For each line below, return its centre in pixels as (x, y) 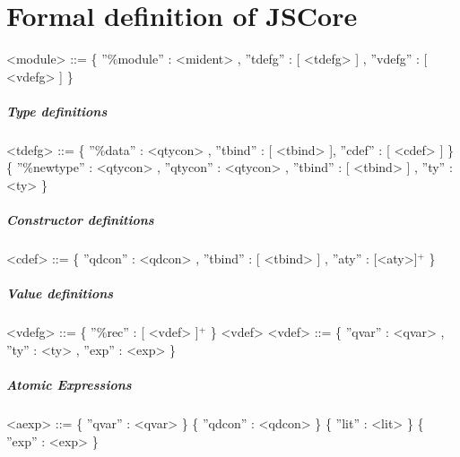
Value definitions (60, 293)
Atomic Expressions (69, 385)
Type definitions (57, 111)
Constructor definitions (80, 220)
